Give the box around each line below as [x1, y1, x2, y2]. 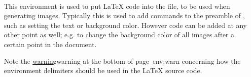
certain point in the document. [4, 39, 97, 49]
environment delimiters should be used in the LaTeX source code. [4, 65, 202, 76]
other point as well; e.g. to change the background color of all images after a [4, 29, 234, 40]
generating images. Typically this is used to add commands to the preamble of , [4, 10, 245, 21]
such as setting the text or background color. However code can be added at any [4, 20, 247, 30]
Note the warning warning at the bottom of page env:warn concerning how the [4, 55, 241, 66]
